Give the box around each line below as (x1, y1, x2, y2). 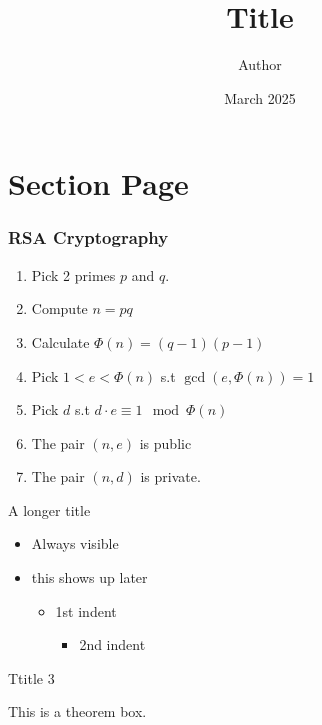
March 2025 (224, 87, 296, 108)
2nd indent (79, 634, 146, 655)
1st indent (55, 600, 117, 621)
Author (238, 54, 282, 75)
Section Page (8, 163, 189, 204)
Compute (31, 298, 88, 319)
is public (139, 432, 192, 453)
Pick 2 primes (31, 264, 116, 285)
